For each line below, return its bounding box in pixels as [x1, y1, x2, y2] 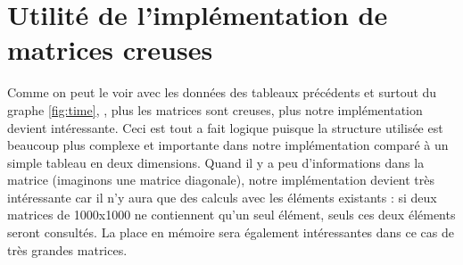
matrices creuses [7, 31, 213, 68]
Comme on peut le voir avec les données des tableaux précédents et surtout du [7, 83, 437, 102]
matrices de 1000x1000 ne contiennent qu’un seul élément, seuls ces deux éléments [7, 205, 456, 224]
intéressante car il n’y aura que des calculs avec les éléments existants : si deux [7, 187, 437, 206]
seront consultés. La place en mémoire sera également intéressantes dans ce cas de [7, 223, 455, 242]
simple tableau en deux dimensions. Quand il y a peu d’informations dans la [7, 153, 425, 171]
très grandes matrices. [7, 240, 128, 259]
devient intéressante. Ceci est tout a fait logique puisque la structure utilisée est [7, 118, 443, 137]
